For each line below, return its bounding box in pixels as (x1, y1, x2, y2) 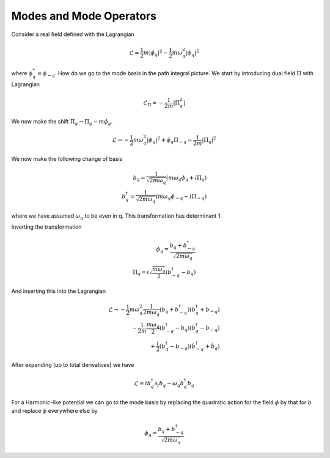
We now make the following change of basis (11, 155, 123, 162)
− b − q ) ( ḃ (170, 342, 196, 351)
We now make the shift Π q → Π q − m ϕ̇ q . (11, 118, 113, 127)
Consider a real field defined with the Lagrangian (11, 31, 134, 38)
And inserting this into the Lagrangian (11, 287, 106, 295)
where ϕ (11, 69, 33, 76)
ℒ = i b (134, 380, 151, 386)
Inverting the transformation (11, 223, 82, 231)
